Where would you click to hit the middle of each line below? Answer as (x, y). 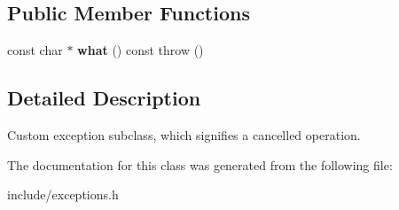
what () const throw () (141, 50)
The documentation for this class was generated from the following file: (200, 164)
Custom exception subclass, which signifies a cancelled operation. (184, 135)
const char (35, 50)
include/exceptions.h (63, 194)
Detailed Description (104, 98)
